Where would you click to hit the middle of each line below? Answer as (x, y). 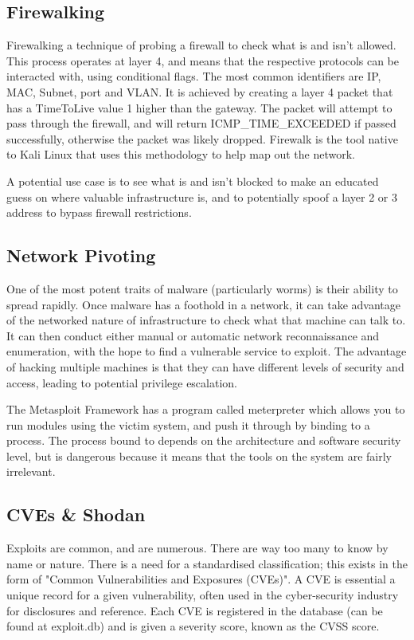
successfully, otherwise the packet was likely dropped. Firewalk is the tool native (202, 138)
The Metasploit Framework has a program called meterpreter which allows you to (206, 409)
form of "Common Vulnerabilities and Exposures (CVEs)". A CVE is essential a (201, 579)
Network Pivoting (81, 255)
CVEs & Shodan (76, 514)
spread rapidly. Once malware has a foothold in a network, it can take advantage (203, 304)
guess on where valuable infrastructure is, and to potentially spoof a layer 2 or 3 (202, 196)
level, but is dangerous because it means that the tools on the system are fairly (199, 455)
